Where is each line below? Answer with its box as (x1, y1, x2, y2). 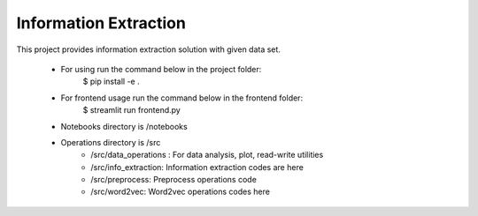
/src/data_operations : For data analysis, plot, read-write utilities (90, 150, 324, 160)
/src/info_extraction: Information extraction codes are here (90, 161, 305, 172)
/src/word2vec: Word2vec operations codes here (90, 186, 270, 197)
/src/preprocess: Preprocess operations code (90, 175, 257, 185)
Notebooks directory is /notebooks (60, 121, 188, 131)
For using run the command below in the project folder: (60, 63, 262, 74)
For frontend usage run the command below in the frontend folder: (60, 93, 304, 103)
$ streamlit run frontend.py (82, 105, 181, 115)
